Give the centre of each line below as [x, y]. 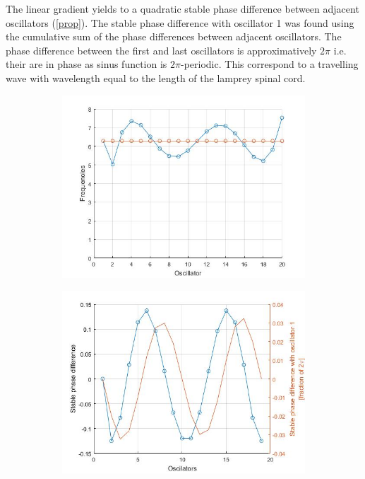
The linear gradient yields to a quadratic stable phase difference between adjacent [182, 8]
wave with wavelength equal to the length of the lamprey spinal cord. [156, 77]
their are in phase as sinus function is [86, 64]
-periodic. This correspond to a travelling [270, 64]
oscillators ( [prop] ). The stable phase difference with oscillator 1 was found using [180, 22]
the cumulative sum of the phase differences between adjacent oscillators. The [174, 36]
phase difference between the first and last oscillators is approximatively [161, 50]
